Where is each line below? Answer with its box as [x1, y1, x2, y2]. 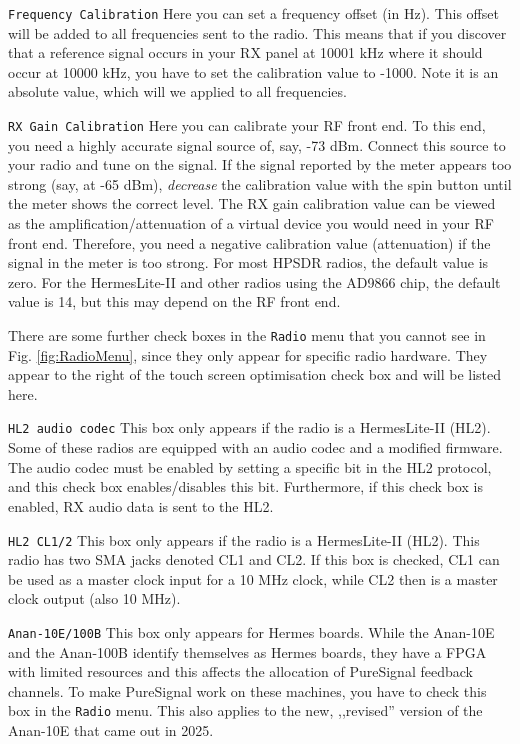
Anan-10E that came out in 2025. [8, 720, 214, 741]
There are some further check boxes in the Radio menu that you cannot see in [8, 325, 486, 346]
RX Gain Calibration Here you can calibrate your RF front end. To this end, [8, 115, 486, 136]
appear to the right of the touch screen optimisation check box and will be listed [8, 364, 502, 385]
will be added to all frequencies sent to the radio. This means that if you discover [8, 22, 507, 43]
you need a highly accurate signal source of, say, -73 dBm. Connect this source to [8, 134, 506, 155]
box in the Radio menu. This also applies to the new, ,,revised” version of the [8, 700, 483, 721]
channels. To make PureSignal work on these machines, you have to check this [8, 680, 487, 701]
